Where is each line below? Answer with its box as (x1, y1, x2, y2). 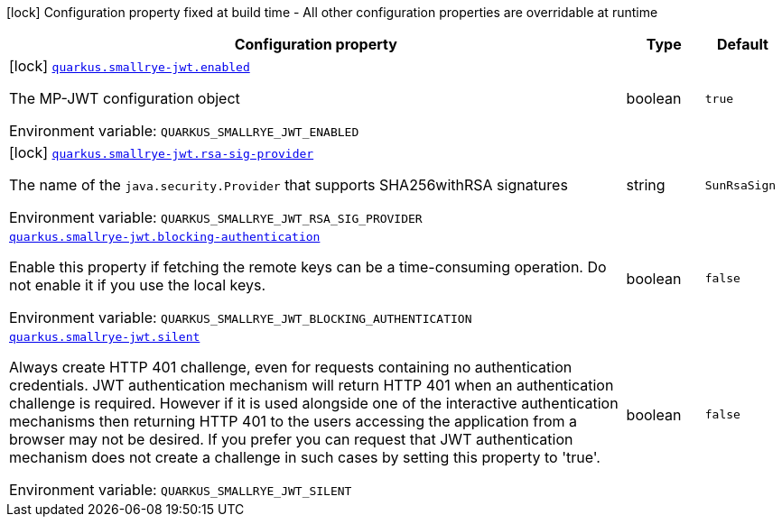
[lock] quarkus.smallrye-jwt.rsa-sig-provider (9, 143, 314, 161)
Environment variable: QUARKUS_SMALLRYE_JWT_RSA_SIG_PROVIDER (9, 208, 423, 226)
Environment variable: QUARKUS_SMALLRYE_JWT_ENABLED (9, 122, 359, 140)
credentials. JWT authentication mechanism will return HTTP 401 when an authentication (9, 376, 614, 394)
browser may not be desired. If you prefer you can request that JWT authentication (9, 430, 573, 448)
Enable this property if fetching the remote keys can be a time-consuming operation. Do (9, 258, 607, 276)
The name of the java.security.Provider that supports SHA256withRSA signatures (9, 176, 568, 194)
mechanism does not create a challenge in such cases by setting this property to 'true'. (9, 448, 600, 466)
